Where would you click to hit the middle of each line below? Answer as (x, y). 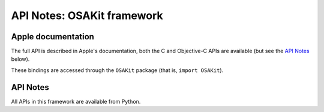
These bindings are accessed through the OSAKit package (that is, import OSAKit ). (117, 70)
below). (20, 59)
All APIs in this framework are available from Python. (76, 101)
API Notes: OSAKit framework (87, 15)
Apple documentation (52, 37)
